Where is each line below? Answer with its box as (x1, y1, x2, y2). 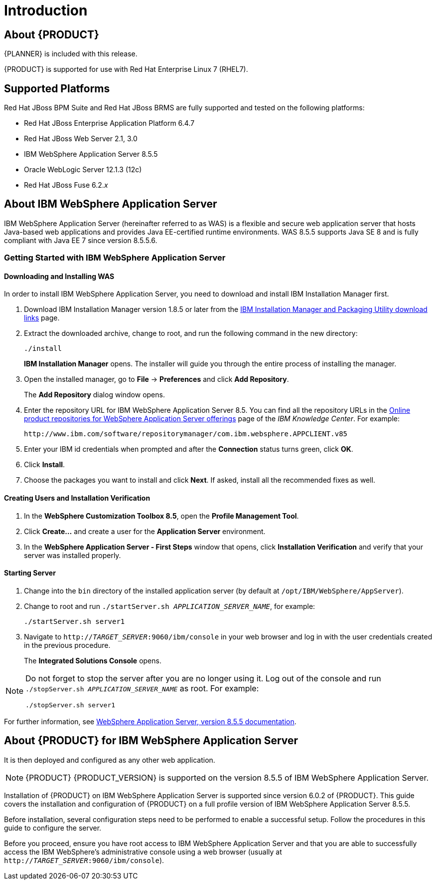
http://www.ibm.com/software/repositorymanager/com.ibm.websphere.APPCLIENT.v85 (24, 430, 348, 438)
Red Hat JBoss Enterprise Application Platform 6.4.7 (24, 119, 195, 128)
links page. (24, 313, 60, 322)
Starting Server (4, 569, 56, 578)
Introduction (4, 2, 88, 19)
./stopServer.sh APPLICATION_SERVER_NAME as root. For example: (25, 683, 259, 693)
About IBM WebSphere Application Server (4, 198, 217, 211)
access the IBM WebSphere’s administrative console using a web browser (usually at (4, 847, 282, 856)
